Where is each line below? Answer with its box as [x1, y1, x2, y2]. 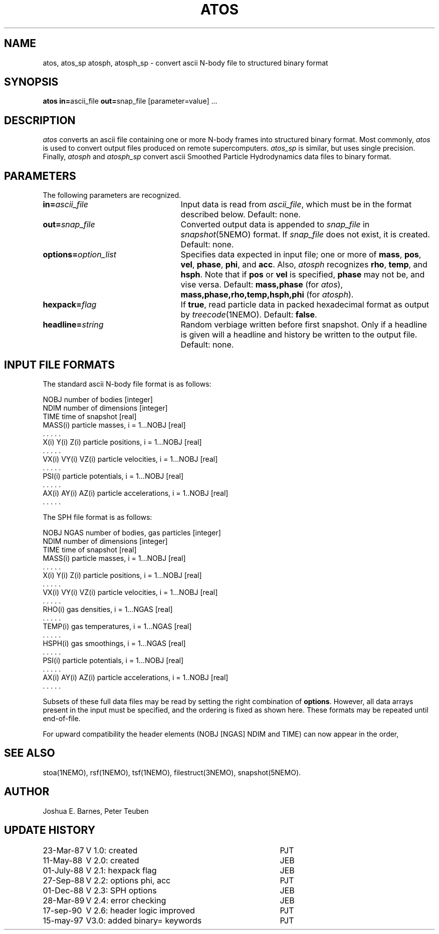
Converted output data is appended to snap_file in [180, 219, 370, 230]
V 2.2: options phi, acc [86, 875, 171, 885]
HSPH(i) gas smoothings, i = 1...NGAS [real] [43, 639, 186, 648]
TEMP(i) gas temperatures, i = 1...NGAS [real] [43, 621, 192, 631]
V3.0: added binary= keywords [86, 915, 202, 925]
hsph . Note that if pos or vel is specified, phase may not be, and [180, 269, 425, 280]
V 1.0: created [86, 845, 138, 855]
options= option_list [43, 249, 116, 260]
